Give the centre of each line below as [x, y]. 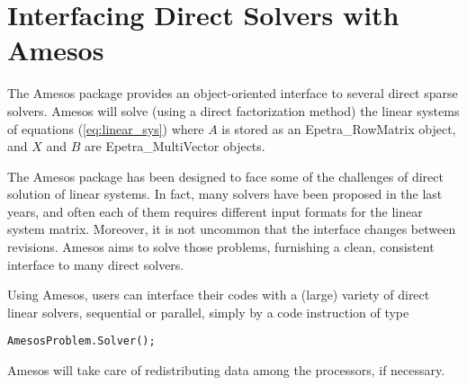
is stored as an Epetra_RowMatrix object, [339, 128]
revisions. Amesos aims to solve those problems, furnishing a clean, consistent [221, 247]
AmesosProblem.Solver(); [81, 341]
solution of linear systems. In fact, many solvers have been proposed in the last [225, 194]
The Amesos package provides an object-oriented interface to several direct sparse [233, 93]
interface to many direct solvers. [96, 264]
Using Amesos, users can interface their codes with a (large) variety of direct [219, 295]
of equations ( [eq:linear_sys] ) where [106, 128]
